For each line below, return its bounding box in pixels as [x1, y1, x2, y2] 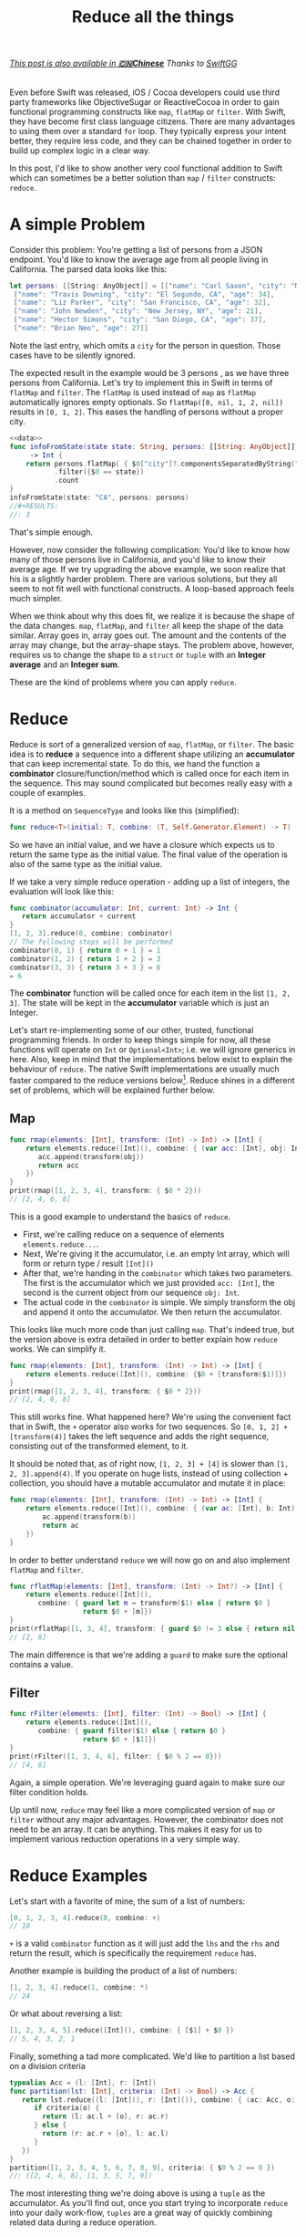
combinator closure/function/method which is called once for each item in [9, 768, 290, 779]
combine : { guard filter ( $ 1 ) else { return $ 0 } [37, 1727, 226, 1736]
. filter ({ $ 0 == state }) [54, 467, 145, 476]
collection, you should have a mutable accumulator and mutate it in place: [9, 1478, 286, 1489]
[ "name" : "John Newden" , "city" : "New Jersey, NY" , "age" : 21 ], [13, 307, 263, 316]
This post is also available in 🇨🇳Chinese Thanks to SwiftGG [9, 57, 238, 69]
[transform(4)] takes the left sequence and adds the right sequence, [9, 1431, 270, 1442]
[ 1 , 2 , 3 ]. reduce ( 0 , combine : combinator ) [9, 929, 173, 938]
